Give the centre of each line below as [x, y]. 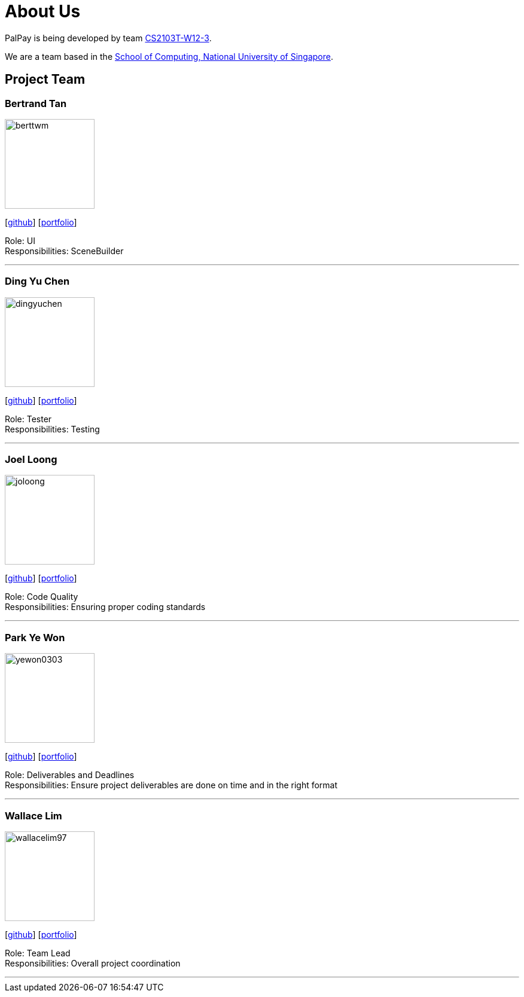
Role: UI [20, 240]
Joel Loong [31, 460]
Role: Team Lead [38, 953]
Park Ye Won [35, 637]
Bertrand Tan [36, 103]
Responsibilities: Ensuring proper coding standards [105, 607]
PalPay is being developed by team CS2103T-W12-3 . [108, 38]
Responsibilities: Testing [52, 429]
